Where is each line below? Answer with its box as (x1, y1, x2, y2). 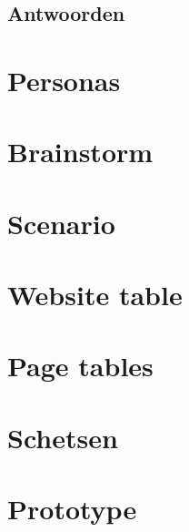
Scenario (7, 204, 115, 241)
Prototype (7, 490, 137, 527)
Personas (7, 61, 121, 98)
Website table (7, 276, 183, 313)
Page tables (7, 347, 154, 384)
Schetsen (7, 418, 118, 455)
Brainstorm (7, 133, 154, 170)
